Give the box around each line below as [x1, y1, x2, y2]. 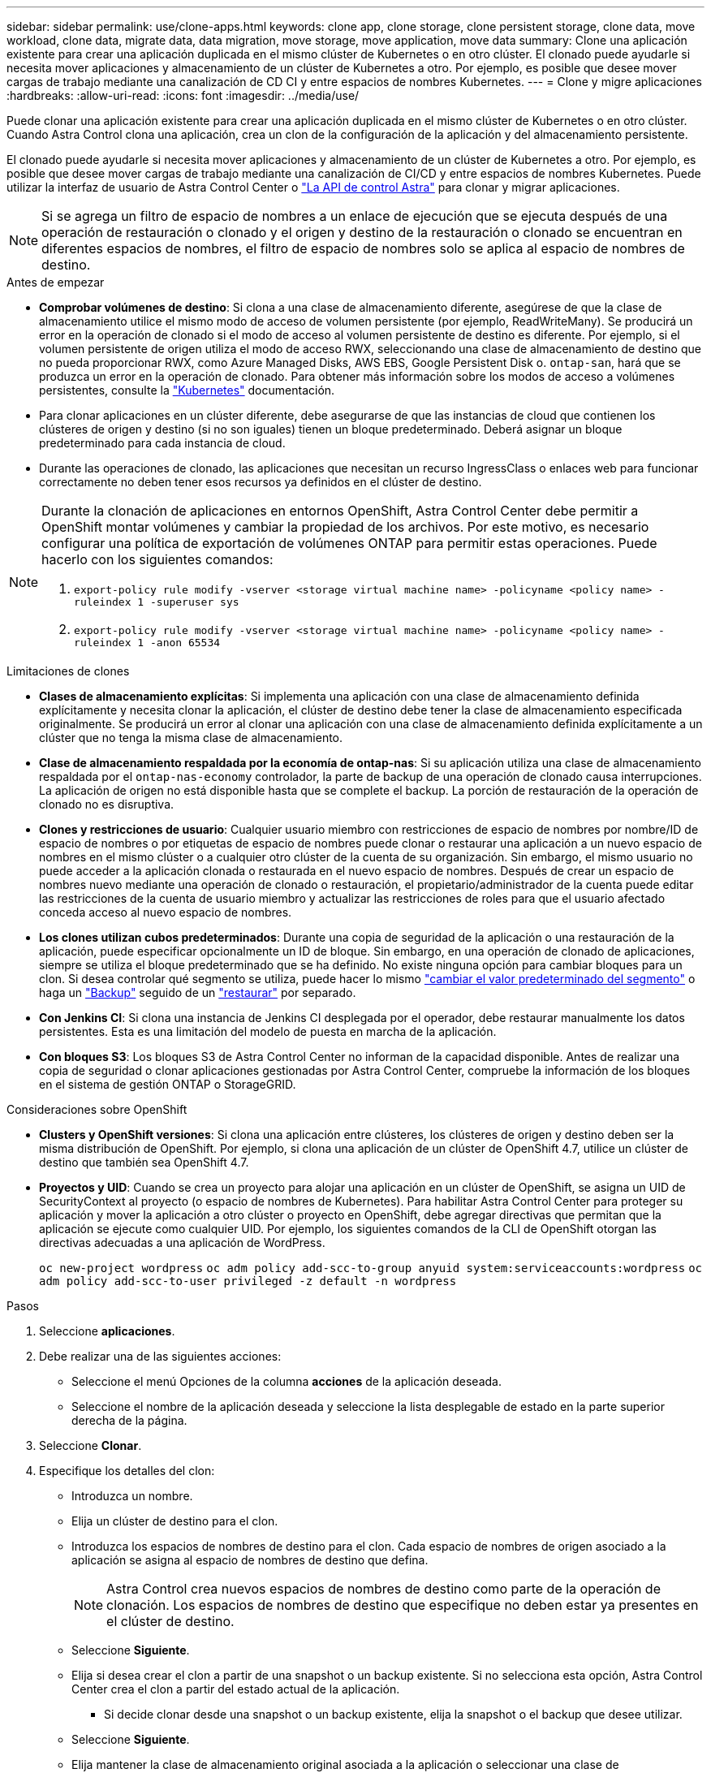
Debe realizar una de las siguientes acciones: [39, 1349, 282, 1363]
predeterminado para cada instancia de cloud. [39, 436, 286, 450]
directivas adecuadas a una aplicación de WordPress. [39, 1236, 325, 1249]
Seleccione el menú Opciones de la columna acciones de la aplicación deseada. [71, 1374, 502, 1388]
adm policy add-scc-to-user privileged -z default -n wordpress [39, 1275, 457, 1288]
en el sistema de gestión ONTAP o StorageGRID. [39, 1077, 296, 1091]
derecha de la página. [71, 1413, 187, 1427]
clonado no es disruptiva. [39, 797, 175, 811]
